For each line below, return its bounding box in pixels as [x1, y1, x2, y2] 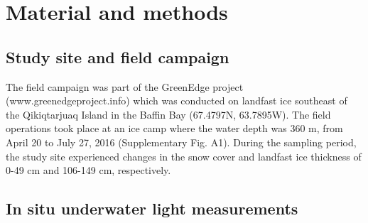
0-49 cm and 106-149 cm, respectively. [6, 163, 171, 178]
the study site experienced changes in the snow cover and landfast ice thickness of [6, 148, 362, 163]
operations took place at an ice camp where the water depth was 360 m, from [6, 121, 343, 136]
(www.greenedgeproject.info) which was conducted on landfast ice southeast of [6, 93, 347, 108]
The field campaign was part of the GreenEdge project [6, 79, 244, 94]
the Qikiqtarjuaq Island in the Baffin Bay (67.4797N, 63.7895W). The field [6, 107, 331, 121]
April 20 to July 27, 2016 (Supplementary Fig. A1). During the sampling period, [6, 134, 357, 149]
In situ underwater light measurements [6, 197, 298, 219]
